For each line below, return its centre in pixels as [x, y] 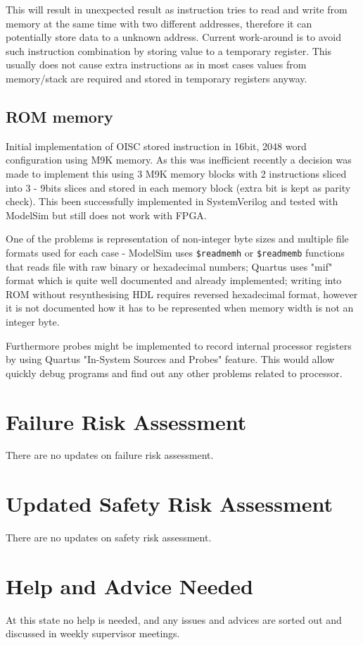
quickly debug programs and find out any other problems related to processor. [174, 373]
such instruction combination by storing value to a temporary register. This [169, 50]
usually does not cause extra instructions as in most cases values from [156, 64]
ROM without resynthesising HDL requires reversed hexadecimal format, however [182, 294]
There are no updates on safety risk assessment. [109, 537]
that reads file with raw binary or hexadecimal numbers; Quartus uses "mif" [169, 266]
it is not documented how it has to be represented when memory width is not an [180, 308]
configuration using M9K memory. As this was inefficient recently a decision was [179, 160]
